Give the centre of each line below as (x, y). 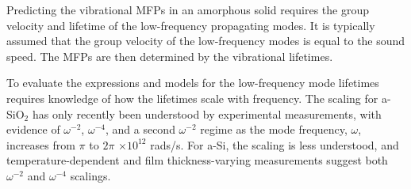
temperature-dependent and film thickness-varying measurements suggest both (197, 160)
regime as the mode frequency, (274, 129)
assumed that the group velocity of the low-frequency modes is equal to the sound (206, 41)
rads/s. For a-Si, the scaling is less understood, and (275, 144)
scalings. (90, 175)
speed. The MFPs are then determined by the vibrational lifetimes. (170, 56)
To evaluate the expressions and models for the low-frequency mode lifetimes (193, 83)
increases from (41, 144)
